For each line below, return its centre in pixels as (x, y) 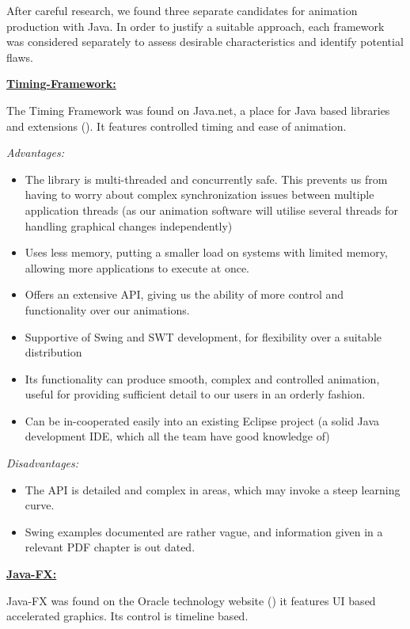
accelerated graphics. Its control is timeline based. (127, 616)
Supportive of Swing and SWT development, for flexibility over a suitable (203, 336)
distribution (53, 352)
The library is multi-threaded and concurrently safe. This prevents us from (206, 179)
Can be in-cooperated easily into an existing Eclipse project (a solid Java (202, 420)
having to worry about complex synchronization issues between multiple (199, 194)
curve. (40, 505)
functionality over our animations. (107, 309)
